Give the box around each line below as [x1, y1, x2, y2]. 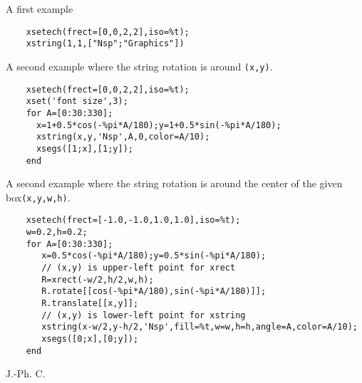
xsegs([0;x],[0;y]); [41, 333, 139, 344]
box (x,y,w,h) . [6, 189, 71, 204]
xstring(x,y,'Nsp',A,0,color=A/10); [36, 132, 210, 142]
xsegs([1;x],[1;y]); [36, 143, 133, 154]
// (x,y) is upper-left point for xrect [41, 263, 236, 273]
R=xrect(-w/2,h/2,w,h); [41, 274, 154, 285]
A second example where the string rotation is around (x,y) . [6, 58, 273, 73]
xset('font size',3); [26, 96, 128, 107]
